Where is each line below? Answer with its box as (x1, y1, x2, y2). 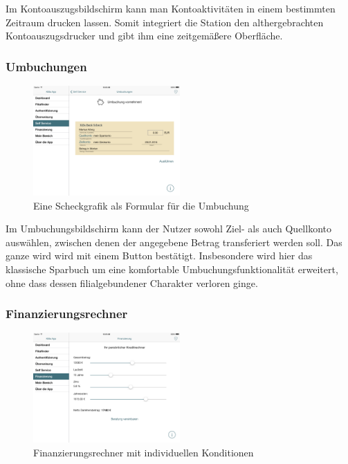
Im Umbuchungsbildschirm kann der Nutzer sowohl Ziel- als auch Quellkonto (6, 221, 331, 236)
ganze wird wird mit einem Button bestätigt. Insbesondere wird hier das (6, 248, 313, 263)
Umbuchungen (6, 57, 87, 75)
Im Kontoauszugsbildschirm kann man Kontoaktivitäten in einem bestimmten (6, 1, 336, 15)
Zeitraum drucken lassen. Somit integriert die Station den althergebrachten (6, 15, 324, 29)
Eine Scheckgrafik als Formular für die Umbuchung (33, 198, 249, 212)
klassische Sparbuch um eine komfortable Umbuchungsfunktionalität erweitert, (6, 261, 338, 276)
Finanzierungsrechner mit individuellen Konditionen (33, 445, 254, 459)
